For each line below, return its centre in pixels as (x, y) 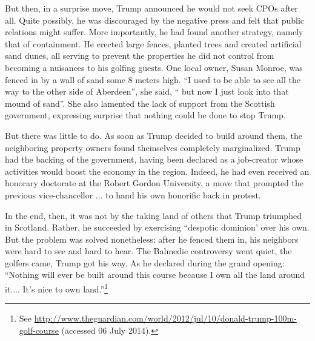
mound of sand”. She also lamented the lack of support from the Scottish (140, 103)
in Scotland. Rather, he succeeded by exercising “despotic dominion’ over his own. (157, 227)
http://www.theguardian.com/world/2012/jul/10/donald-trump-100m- (165, 318)
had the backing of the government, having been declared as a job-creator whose (154, 159)
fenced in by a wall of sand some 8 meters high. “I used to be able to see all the (153, 79)
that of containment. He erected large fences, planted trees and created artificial (153, 43)
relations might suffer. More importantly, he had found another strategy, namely (154, 32)
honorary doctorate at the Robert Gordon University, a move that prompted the (154, 183)
